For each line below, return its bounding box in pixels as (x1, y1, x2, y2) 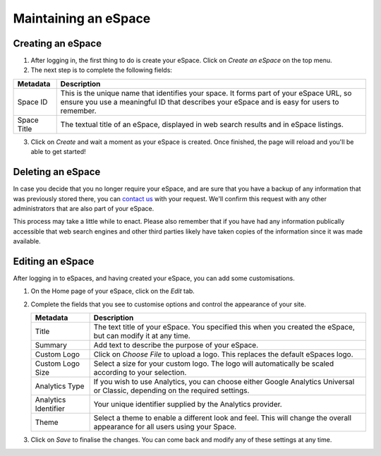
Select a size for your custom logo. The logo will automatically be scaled (93, 359, 334, 368)
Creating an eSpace (13, 37, 102, 49)
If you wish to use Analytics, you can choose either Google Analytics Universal (93, 377, 355, 387)
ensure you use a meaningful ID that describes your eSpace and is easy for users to (60, 97, 339, 107)
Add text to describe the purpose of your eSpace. (93, 340, 259, 350)
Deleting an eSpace (13, 166, 101, 178)
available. (13, 237, 42, 246)
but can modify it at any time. (93, 331, 190, 341)
